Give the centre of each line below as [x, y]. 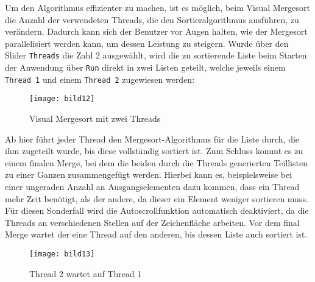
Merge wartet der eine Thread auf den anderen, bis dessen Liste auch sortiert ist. [156, 234]
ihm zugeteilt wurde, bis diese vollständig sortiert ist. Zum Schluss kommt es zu [154, 151]
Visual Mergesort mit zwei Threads [95, 118]
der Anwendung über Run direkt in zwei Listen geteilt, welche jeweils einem [145, 67]
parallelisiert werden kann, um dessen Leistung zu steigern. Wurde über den [147, 43]
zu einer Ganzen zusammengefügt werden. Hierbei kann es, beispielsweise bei [149, 174]
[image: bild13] [62, 254]
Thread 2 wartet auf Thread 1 [86, 273]
